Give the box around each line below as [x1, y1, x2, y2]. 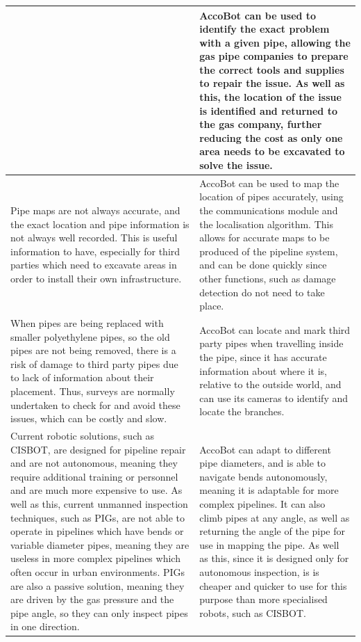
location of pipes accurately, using [199, 189, 344, 204]
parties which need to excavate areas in [10, 257, 177, 272]
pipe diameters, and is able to [199, 456, 326, 470]
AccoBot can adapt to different [199, 442, 331, 456]
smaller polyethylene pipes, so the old [10, 329, 170, 344]
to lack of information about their [10, 370, 154, 385]
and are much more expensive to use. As [10, 483, 183, 497]
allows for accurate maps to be [199, 230, 330, 245]
